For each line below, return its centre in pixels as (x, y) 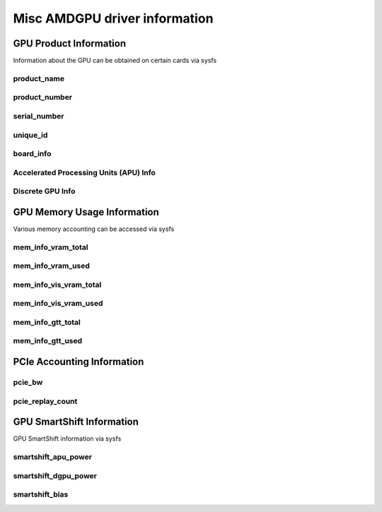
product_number (43, 97)
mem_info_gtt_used (48, 341)
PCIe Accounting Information (79, 362)
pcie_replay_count (45, 401)
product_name (39, 78)
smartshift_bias (41, 494)
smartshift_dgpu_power (55, 475)
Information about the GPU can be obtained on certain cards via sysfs (115, 61)
